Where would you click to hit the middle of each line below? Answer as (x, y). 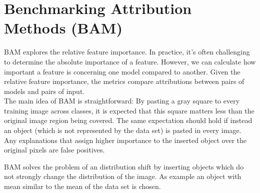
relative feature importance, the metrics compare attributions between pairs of (124, 81)
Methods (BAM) (63, 28)
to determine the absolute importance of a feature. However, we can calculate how (130, 61)
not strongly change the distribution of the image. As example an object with (123, 176)
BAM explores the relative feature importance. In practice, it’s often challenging (127, 52)
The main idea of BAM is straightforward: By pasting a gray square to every (122, 101)
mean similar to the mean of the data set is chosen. (82, 186)
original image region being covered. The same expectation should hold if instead (128, 120)
